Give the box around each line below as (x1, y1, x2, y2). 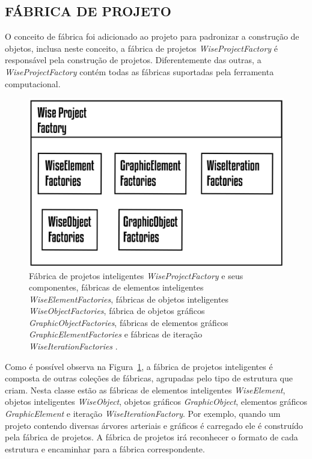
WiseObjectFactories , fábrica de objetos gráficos (29, 304, 205, 317)
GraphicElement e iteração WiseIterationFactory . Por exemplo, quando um (5, 407, 281, 420)
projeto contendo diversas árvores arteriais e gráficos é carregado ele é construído (5, 419, 303, 431)
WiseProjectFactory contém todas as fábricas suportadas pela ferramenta (5, 65, 274, 78)
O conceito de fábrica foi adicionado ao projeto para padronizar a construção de (5, 30, 299, 43)
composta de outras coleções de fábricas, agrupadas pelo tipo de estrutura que (5, 372, 293, 384)
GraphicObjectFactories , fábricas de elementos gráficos (29, 316, 228, 328)
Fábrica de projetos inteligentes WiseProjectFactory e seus (29, 269, 243, 282)
